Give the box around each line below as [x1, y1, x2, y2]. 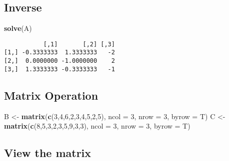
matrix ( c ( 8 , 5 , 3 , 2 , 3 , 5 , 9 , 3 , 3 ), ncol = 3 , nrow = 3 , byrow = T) [4, 121, 190, 131]
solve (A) [4, 23, 32, 33]
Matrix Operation [4, 87, 98, 103]
